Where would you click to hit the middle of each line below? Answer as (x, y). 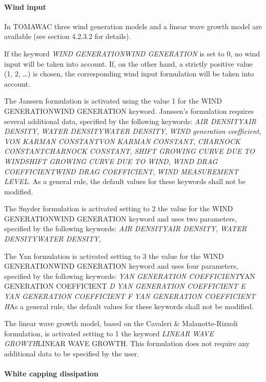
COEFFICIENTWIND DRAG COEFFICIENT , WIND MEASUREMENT (121, 171)
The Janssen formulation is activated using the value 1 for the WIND (113, 101)
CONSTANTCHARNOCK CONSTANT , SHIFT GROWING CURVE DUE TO (130, 151)
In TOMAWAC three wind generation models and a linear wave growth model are (133, 26)
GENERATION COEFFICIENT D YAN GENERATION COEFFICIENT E (125, 286)
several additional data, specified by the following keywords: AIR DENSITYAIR (130, 121)
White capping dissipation (51, 374)
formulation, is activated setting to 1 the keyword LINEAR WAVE (109, 333)
